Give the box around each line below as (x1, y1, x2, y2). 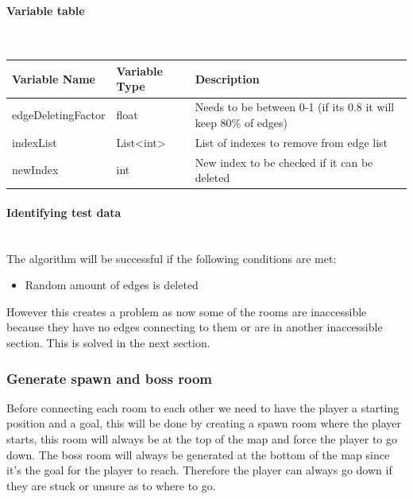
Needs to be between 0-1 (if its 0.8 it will (195, 99, 395, 115)
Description (195, 70, 260, 87)
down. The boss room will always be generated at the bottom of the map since (6, 446, 390, 462)
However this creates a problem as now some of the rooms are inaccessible (6, 303, 367, 319)
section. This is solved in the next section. (6, 335, 210, 351)
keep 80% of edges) (195, 114, 288, 130)
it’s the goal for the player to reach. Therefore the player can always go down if (6, 462, 392, 478)
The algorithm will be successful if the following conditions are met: (6, 249, 337, 266)
